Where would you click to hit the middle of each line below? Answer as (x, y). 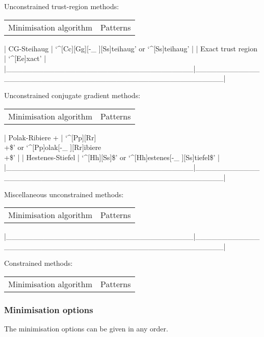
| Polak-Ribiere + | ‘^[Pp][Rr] (50, 137)
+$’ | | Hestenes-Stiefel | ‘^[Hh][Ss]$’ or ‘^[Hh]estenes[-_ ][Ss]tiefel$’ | (112, 157)
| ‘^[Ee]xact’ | (25, 58)
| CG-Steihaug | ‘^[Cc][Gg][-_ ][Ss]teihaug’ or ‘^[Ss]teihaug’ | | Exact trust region (131, 48)
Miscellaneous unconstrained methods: (64, 194)
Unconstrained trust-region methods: (62, 6)
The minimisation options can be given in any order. (86, 329)
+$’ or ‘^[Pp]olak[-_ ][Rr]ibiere (53, 147)
